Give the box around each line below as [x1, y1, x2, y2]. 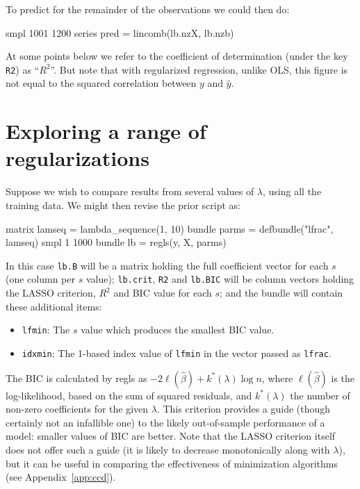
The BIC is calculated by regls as [6, 370, 147, 385]
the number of [290, 388, 350, 402]
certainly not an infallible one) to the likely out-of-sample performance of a [6, 415, 325, 429]
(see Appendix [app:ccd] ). [6, 470, 116, 484]
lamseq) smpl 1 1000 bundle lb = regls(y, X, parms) [6, 235, 227, 249]
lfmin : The [22, 322, 70, 337]
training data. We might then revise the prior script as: [6, 197, 241, 212]
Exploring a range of [6, 117, 206, 145]
